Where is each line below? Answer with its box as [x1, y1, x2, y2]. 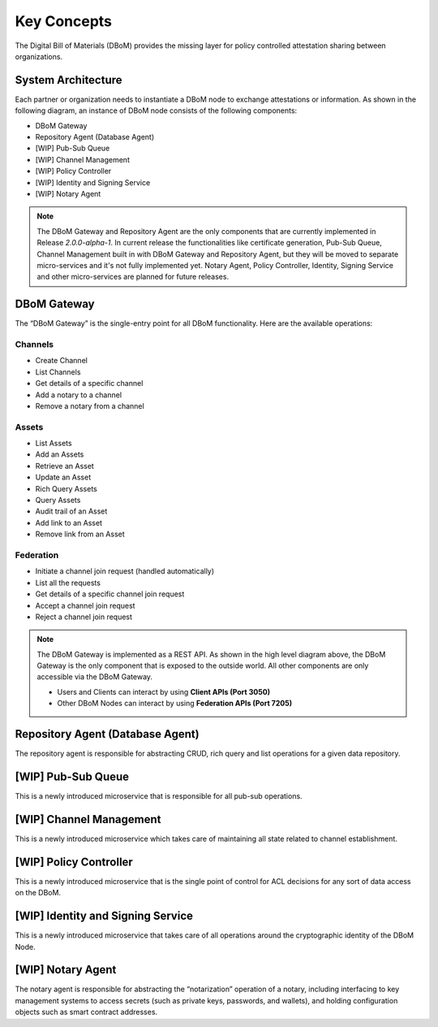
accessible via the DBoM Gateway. [36, 672, 153, 682]
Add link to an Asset [35, 518, 103, 527]
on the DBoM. [15, 888, 61, 898]
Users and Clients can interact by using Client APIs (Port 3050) [57, 687, 271, 696]
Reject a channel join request [35, 612, 133, 622]
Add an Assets [35, 449, 84, 459]
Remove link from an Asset [35, 529, 125, 539]
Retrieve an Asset [35, 461, 95, 470]
